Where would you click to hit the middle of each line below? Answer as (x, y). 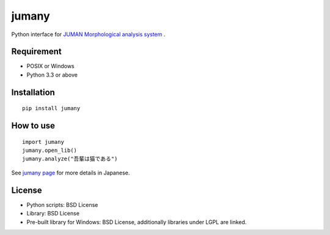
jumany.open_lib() (50, 151)
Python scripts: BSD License (62, 204)
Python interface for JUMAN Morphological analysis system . (88, 34)
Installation (33, 92)
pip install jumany (51, 108)
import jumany (43, 142)
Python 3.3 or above (52, 75)
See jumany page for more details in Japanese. (71, 173)
